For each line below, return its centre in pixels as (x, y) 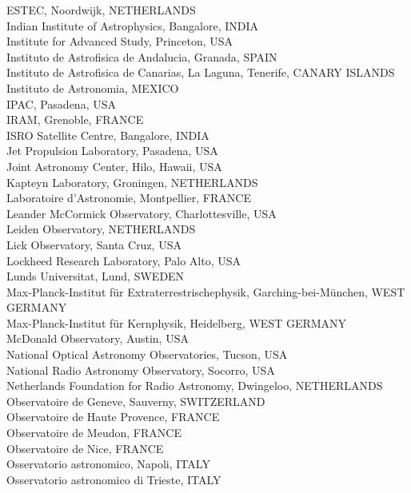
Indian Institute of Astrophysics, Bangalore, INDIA (133, 25)
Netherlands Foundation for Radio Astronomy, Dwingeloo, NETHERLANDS (195, 386)
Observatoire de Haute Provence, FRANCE (113, 417)
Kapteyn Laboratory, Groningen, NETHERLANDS (132, 182)
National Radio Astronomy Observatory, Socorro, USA (141, 370)
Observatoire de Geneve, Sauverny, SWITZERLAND (136, 401)
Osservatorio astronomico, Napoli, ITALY (108, 464)
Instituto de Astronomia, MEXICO (93, 87)
